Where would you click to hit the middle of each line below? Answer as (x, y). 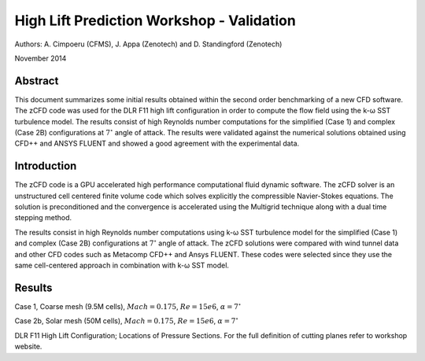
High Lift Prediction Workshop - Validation (155, 20)
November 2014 (41, 58)
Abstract (37, 81)
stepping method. (43, 218)
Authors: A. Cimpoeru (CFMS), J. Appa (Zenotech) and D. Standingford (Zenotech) (148, 44)
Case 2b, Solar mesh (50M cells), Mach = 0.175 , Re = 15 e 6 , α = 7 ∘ (127, 320)
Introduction (46, 166)
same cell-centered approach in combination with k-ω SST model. (122, 265)
